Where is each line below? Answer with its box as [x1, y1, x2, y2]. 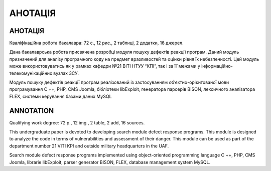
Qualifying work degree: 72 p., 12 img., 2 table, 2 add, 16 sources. [9, 119, 145, 125]
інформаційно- [201, 63, 233, 69]
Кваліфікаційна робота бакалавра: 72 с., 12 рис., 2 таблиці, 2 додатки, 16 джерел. [9, 40, 184, 46]
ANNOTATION [9, 106, 54, 115]
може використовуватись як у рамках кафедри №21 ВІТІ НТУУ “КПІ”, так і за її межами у [9, 63, 201, 69]
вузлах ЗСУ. [53, 70, 79, 76]
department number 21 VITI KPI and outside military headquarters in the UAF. [9, 143, 169, 149]
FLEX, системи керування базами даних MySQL [9, 93, 112, 99]
